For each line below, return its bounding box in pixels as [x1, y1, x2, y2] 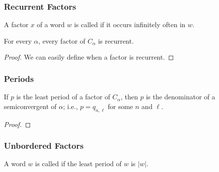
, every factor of [38, 35, 85, 46]
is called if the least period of [35, 158, 122, 169]
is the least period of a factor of [16, 92, 110, 102]
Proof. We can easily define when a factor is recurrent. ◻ [4, 52, 174, 62]
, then [120, 92, 138, 102]
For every [4, 35, 32, 46]
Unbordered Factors [4, 140, 84, 152]
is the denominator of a [146, 92, 215, 102]
